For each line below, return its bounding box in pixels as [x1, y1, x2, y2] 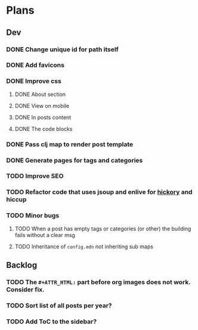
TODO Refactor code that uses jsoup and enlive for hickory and [6, 188, 193, 197]
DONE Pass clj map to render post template [6, 140, 133, 148]
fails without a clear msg [14, 231, 76, 238]
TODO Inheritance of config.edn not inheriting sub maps [14, 242, 154, 250]
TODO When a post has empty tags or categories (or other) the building [14, 225, 191, 232]
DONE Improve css [6, 77, 61, 85]
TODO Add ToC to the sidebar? [6, 317, 97, 325]
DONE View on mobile [14, 102, 70, 109]
